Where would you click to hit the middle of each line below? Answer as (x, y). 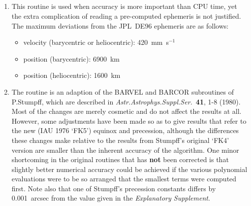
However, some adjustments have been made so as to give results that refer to (129, 120)
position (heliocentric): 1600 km (72, 75)
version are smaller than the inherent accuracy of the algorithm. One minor (125, 150)
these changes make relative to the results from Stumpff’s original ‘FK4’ (120, 140)
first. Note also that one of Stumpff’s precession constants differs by (114, 188)
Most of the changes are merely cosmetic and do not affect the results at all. (126, 111)
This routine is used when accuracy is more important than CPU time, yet (124, 6)
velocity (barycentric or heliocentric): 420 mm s (96, 42)
